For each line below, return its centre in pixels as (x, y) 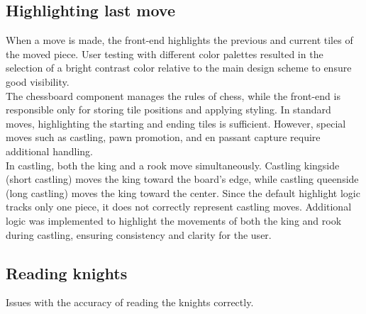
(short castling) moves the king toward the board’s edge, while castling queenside (182, 179)
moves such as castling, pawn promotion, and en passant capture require (163, 137)
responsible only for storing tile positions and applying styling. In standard (168, 110)
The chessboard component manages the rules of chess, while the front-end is (173, 95)
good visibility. (38, 81)
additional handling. (49, 151)
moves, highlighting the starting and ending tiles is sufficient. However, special (176, 123)
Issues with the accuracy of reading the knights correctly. (130, 302)
